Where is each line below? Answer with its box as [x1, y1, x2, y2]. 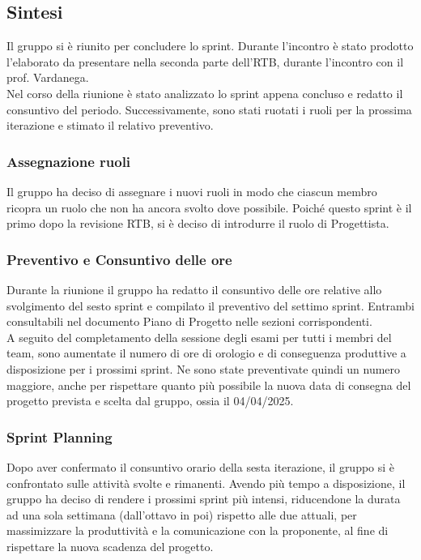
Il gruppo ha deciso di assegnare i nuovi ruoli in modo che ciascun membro [6, 182, 377, 199]
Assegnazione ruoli [6, 151, 131, 171]
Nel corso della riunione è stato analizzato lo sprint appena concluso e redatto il [6, 84, 403, 101]
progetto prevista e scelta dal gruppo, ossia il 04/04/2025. [6, 392, 294, 409]
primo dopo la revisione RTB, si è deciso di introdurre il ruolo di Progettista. [6, 215, 389, 232]
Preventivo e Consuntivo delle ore [6, 249, 232, 269]
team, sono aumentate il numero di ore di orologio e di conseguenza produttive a [6, 344, 406, 361]
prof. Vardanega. [6, 69, 89, 86]
